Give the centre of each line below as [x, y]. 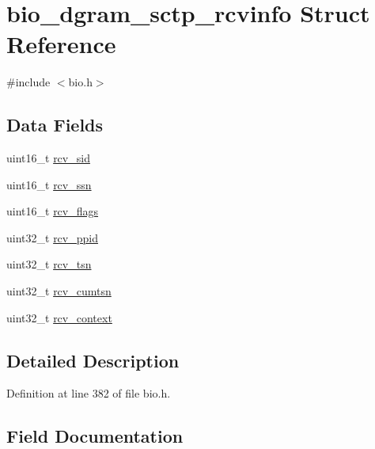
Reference [61, 44]
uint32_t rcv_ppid [52, 237]
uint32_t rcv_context [59, 317]
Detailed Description [93, 360]
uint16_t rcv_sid [48, 158]
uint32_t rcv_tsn [49, 264]
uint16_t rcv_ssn [49, 184]
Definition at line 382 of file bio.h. [89, 393]
